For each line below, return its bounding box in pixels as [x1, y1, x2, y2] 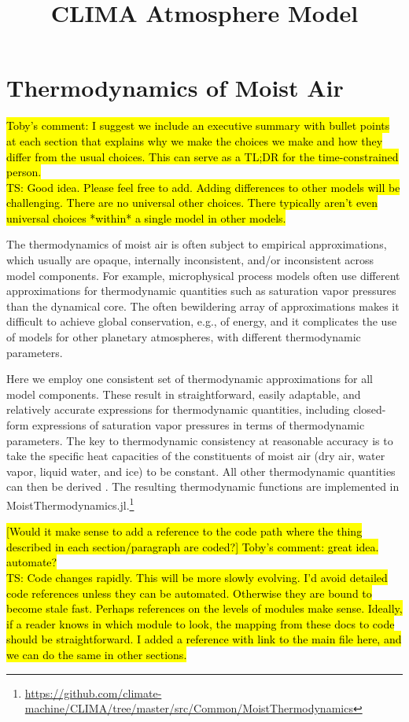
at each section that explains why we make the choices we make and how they [6, 132, 383, 149]
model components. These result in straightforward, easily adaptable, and [6, 385, 361, 402]
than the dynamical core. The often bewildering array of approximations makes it [6, 297, 400, 314]
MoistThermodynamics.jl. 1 [6, 494, 134, 513]
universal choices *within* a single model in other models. [6, 209, 286, 226]
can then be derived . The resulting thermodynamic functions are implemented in [6, 478, 400, 495]
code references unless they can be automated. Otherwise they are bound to [6, 584, 372, 601]
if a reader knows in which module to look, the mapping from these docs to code [6, 615, 395, 632]
